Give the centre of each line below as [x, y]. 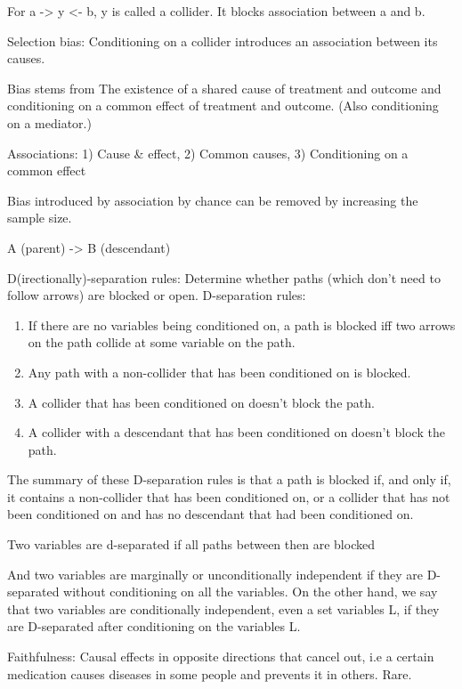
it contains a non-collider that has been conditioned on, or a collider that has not [229, 496]
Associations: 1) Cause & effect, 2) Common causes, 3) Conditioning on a [208, 153]
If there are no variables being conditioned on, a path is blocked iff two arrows [242, 324]
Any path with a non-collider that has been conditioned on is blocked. [219, 372]
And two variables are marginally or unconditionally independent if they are [215, 574]
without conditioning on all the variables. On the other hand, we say [251, 592]
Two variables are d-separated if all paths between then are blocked [191, 544]
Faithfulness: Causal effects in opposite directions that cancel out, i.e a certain [221, 657]
